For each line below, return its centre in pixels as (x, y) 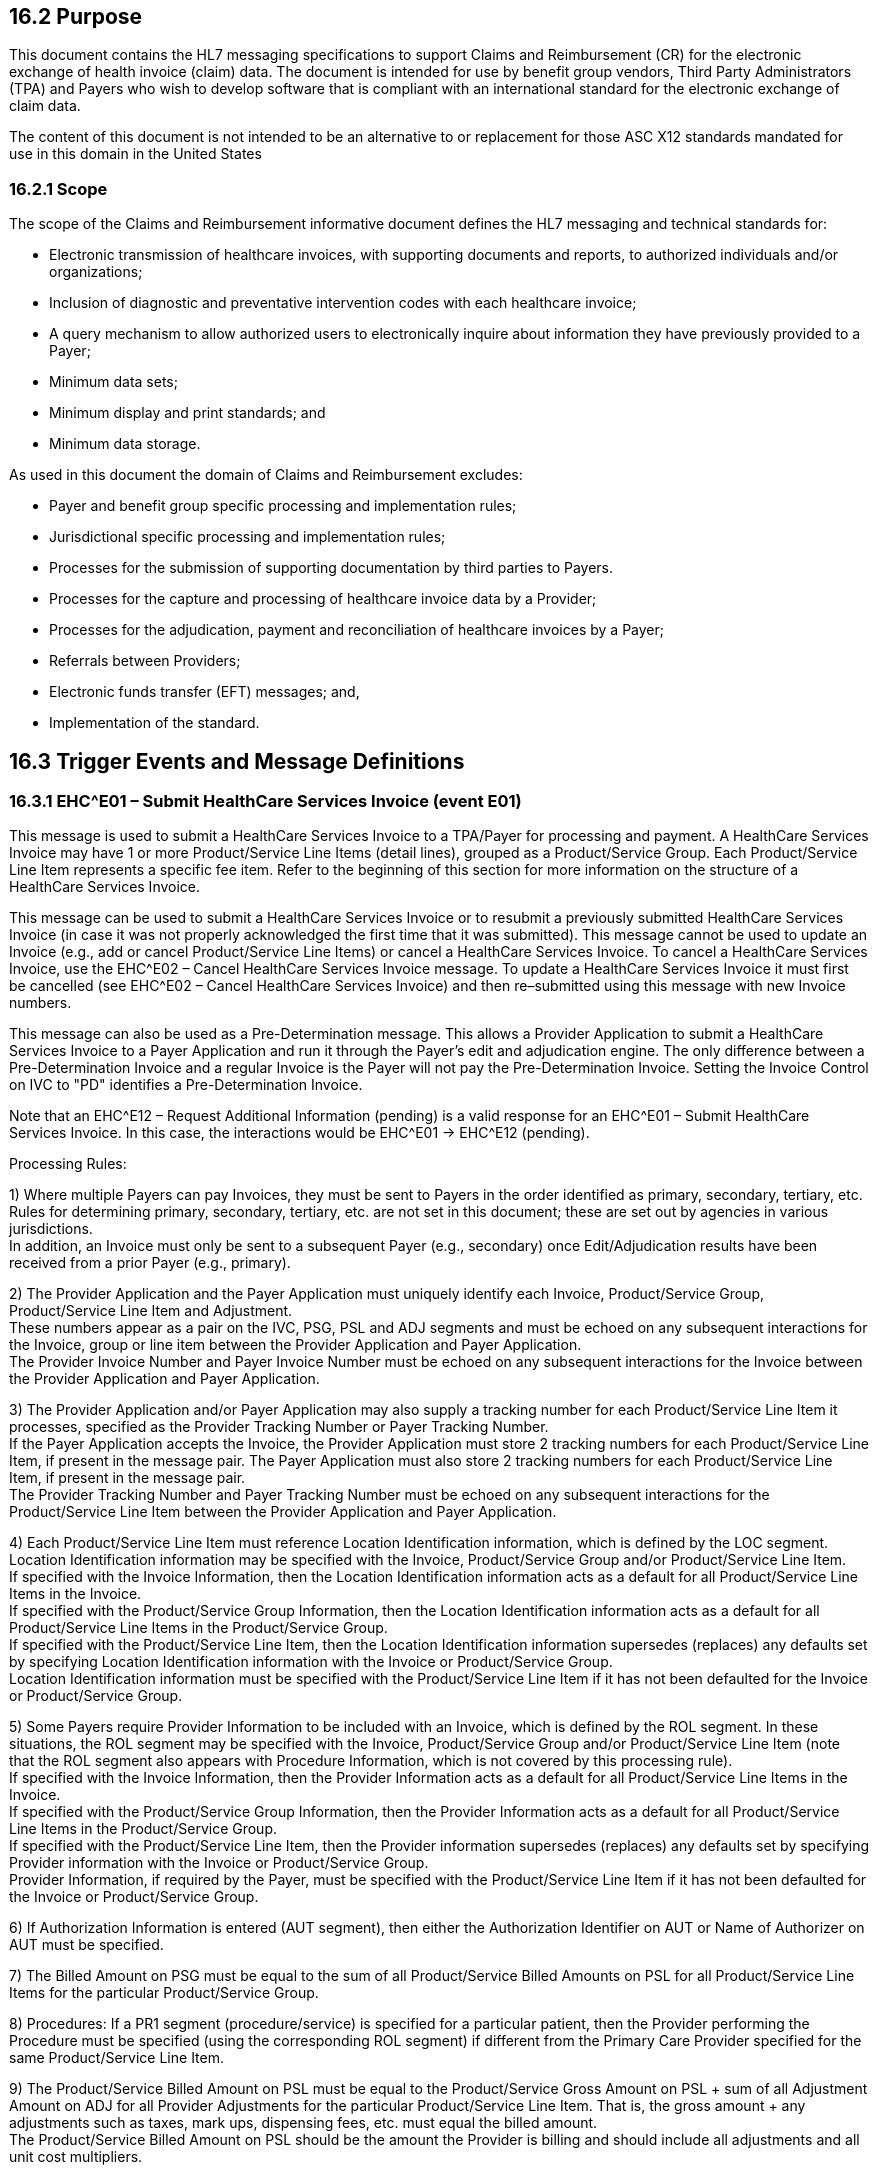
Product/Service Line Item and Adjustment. (151, 1311)
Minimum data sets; (113, 382)
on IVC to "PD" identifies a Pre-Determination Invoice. (186, 1085)
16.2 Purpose (76, 16)
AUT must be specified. (86, 1945)
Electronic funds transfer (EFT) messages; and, (204, 692)
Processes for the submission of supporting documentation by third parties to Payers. (331, 568)
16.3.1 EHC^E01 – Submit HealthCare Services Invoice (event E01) (265, 801)
